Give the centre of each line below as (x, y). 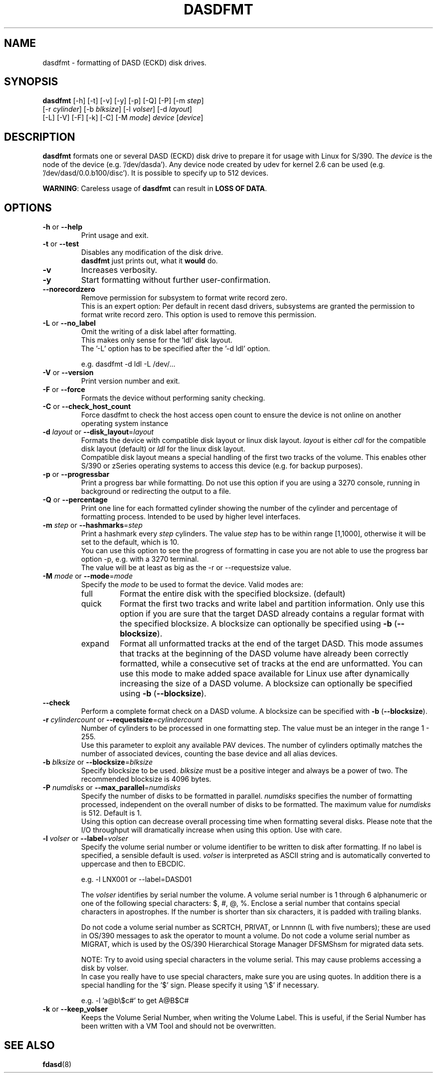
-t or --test (61, 244)
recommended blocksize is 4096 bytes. (146, 779)
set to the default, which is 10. (130, 542)
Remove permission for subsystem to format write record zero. (184, 298)
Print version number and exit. (130, 381)
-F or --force (64, 390)
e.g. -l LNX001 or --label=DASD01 (136, 879)
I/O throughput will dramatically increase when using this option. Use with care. (212, 830)
